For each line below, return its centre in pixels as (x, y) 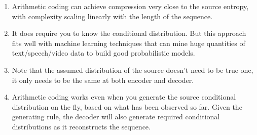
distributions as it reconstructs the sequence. (81, 126)
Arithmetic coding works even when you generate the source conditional (124, 97)
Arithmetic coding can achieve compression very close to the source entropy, (130, 6)
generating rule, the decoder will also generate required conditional (116, 117)
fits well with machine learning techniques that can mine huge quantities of (128, 43)
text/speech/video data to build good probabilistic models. (103, 53)
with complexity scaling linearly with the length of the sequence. (112, 16)
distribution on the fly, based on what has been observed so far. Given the (127, 106)
